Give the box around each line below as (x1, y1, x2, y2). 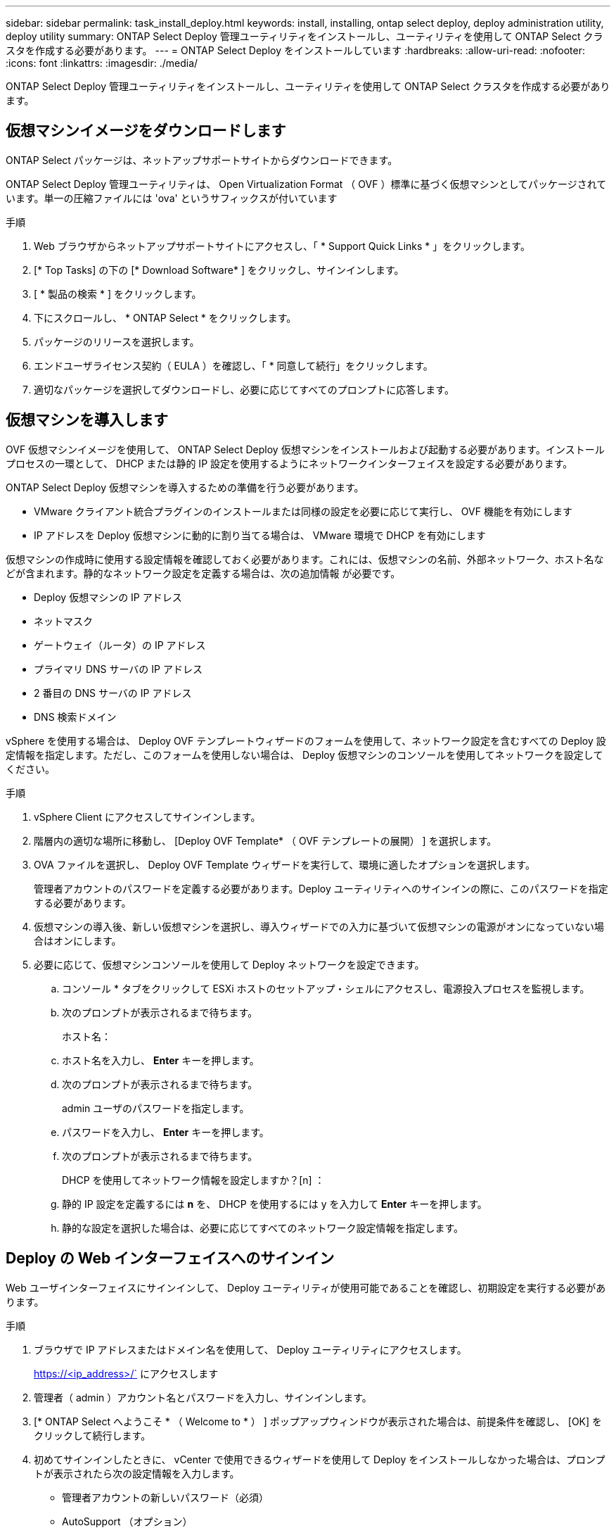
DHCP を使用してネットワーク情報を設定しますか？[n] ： (62, 1173, 325, 1186)
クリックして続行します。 (34, 1429, 151, 1441)
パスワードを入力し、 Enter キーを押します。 (62, 1125, 269, 1138)
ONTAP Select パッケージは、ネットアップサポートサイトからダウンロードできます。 (6, 153, 398, 166)
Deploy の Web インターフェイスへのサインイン (6, 1249, 335, 1268)
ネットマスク (34, 614, 93, 627)
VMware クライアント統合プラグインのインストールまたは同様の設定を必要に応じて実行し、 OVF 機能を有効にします (34, 505, 572, 517)
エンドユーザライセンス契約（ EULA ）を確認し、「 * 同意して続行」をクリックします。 (34, 359, 433, 372)
